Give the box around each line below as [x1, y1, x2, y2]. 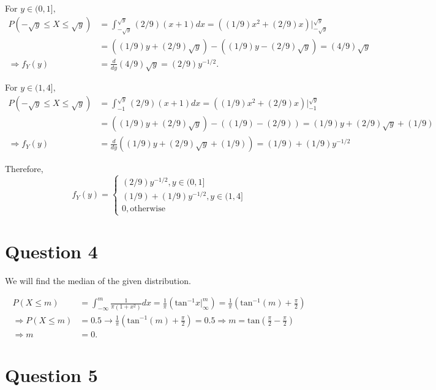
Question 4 [5, 238, 98, 263]
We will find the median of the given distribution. [5, 274, 191, 287]
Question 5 [5, 362, 98, 387]
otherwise [130, 204, 165, 214]
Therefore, [5, 162, 43, 175]
